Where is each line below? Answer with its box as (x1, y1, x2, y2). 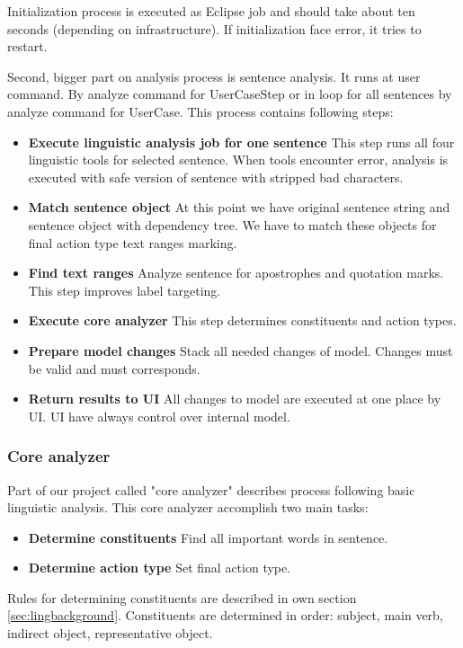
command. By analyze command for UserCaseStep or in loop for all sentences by (7, 84, 452, 103)
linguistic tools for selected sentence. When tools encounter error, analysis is (28, 150, 449, 169)
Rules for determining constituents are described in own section (7, 588, 357, 607)
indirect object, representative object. (7, 624, 213, 643)
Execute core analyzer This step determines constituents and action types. (28, 311, 457, 330)
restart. (7, 37, 48, 56)
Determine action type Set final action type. (28, 558, 291, 577)
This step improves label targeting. (28, 280, 221, 299)
